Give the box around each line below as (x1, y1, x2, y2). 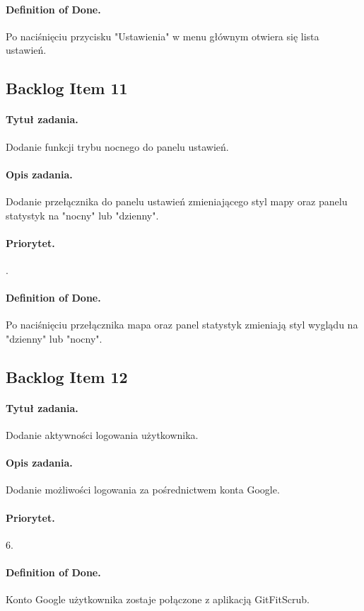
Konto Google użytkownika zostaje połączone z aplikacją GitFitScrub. (6, 592, 310, 607)
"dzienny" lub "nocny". (6, 331, 102, 346)
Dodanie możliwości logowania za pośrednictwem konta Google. (6, 482, 280, 497)
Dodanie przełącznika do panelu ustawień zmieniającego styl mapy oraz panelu (6, 193, 348, 208)
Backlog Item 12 (6, 365, 128, 387)
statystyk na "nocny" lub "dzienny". (6, 207, 159, 222)
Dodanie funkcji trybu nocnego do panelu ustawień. (6, 139, 229, 154)
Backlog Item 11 (6, 77, 128, 99)
